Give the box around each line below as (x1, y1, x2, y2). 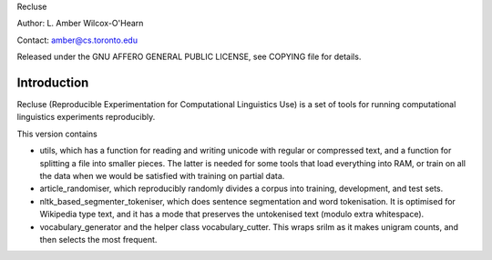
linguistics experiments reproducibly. (16, 112, 156, 123)
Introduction (16, 75, 89, 90)
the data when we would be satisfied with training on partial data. (39, 171, 285, 182)
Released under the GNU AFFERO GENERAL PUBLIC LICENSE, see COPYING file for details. (16, 51, 362, 63)
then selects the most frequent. (39, 234, 158, 245)
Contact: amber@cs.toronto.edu (16, 35, 138, 45)
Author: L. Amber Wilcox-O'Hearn (16, 18, 144, 29)
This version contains (16, 128, 97, 139)
